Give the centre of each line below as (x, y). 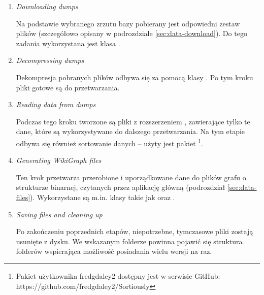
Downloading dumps (47, 6)
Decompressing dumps (50, 60)
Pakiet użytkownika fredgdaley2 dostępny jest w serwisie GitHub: (118, 275)
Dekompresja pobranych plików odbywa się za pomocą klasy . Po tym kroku (135, 77)
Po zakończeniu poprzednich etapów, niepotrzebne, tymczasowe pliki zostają (135, 231)
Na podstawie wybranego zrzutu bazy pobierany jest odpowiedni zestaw (128, 23)
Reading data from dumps (56, 104)
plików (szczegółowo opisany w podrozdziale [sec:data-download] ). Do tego (131, 33)
